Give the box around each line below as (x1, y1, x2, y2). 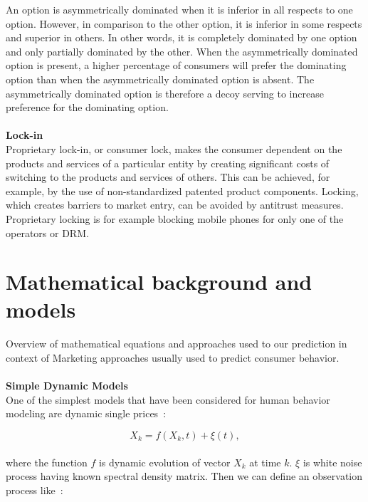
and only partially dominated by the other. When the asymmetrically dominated (6, 43, 358, 58)
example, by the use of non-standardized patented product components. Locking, (6, 183, 359, 198)
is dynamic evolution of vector (98, 454, 231, 469)
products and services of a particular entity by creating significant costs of (6, 155, 330, 170)
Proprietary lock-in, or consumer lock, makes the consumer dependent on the (6, 141, 342, 156)
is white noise (303, 454, 362, 469)
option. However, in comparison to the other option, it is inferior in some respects (6, 16, 362, 31)
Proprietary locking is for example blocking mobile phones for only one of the (6, 211, 344, 226)
